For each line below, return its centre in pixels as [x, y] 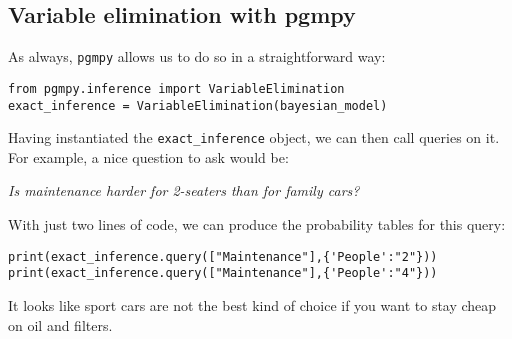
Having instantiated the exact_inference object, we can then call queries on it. [254, 137]
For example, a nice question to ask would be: [148, 156]
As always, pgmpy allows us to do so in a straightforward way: [197, 56]
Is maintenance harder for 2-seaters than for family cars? [184, 190]
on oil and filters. [60, 324]
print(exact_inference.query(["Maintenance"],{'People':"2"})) [223, 256]
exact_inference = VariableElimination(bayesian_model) [198, 105]
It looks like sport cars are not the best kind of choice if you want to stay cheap [252, 304]
